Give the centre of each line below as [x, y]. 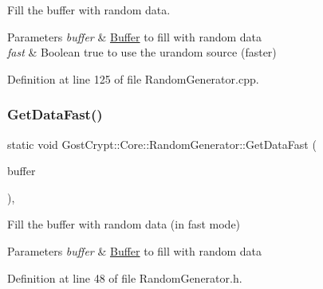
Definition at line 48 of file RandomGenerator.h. [125, 277]
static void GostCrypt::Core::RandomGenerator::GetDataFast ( [162, 144]
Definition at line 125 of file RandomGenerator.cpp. [133, 78]
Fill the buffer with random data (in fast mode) [124, 224]
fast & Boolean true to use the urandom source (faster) [142, 52]
